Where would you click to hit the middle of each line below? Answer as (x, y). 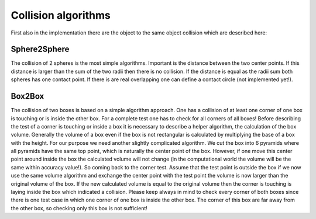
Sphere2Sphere (40, 49)
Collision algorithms (61, 15)
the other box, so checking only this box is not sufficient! (79, 208)
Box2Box (28, 96)
